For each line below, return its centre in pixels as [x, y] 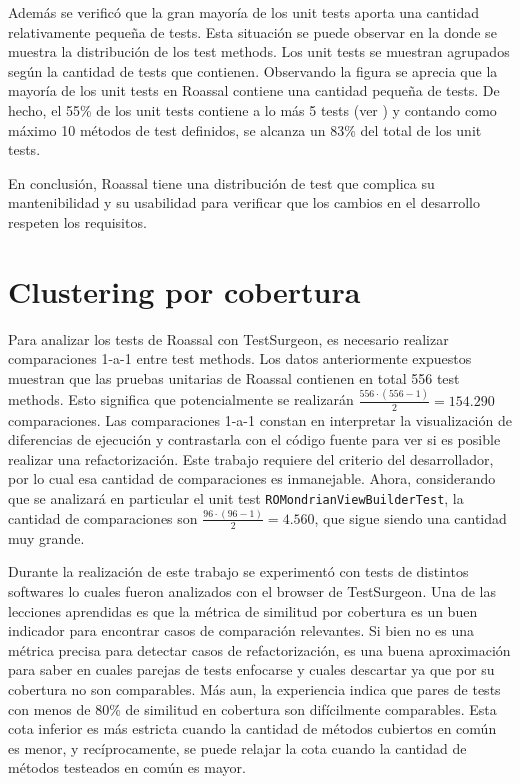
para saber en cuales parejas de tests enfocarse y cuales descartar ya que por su [251, 669]
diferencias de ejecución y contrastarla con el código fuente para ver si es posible [254, 439]
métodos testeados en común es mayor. [127, 767]
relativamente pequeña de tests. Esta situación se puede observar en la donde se [252, 31]
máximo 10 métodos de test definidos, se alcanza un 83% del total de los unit [245, 129]
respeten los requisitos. [77, 221]
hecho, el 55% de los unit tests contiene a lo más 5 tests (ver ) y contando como [252, 109]
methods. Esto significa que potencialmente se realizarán [181, 399]
